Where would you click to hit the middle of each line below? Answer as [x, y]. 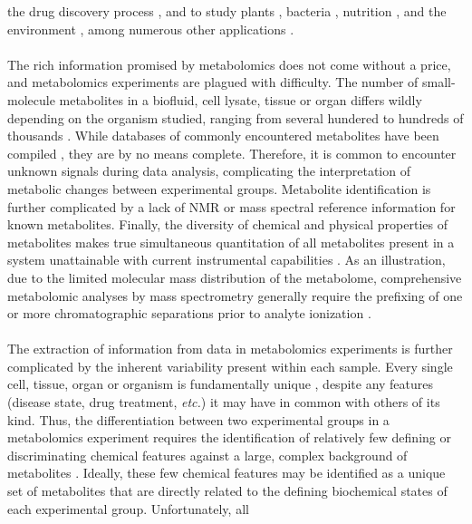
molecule [31, 99]
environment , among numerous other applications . [151, 29]
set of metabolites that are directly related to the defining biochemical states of [227, 491]
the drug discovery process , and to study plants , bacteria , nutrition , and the [227, 11]
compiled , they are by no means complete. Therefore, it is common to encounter [232, 153]
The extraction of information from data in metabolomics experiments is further [230, 349]
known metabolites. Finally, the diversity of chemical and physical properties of [227, 224]
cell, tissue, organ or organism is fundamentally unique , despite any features [221, 384]
